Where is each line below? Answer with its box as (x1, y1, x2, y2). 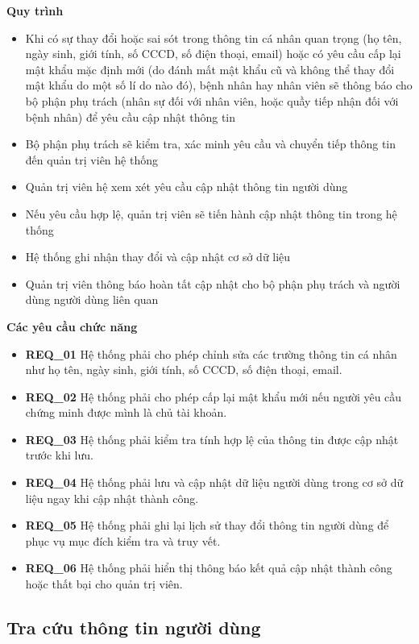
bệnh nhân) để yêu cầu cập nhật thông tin (25, 108, 235, 125)
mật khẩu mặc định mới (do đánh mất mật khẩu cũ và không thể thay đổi (25, 60, 395, 77)
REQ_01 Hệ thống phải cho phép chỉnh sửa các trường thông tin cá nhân (25, 345, 397, 362)
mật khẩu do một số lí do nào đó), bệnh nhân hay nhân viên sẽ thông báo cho (25, 77, 413, 93)
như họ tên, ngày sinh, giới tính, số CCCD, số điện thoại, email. (25, 361, 342, 378)
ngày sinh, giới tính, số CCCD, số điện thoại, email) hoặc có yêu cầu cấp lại (25, 45, 401, 62)
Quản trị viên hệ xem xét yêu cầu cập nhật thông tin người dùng (25, 178, 348, 195)
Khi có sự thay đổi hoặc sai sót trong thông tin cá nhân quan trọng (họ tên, (25, 29, 402, 46)
